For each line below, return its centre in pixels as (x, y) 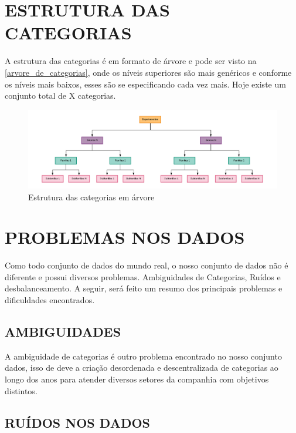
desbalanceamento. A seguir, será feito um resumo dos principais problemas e (144, 288)
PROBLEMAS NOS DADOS (125, 237)
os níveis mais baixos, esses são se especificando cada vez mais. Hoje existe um (145, 84)
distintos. (21, 390)
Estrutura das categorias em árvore (91, 197)
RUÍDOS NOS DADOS (78, 422)
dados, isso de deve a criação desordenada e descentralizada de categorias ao (142, 367)
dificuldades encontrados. (50, 300)
